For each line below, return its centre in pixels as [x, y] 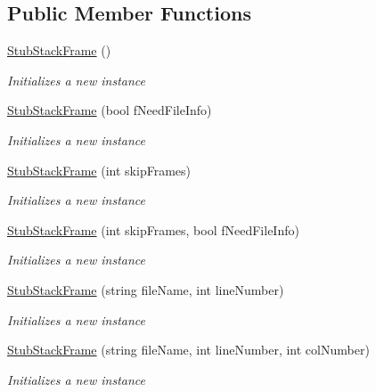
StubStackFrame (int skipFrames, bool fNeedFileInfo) [153, 229]
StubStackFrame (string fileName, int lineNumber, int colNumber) [188, 350]
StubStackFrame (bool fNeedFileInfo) [110, 110]
